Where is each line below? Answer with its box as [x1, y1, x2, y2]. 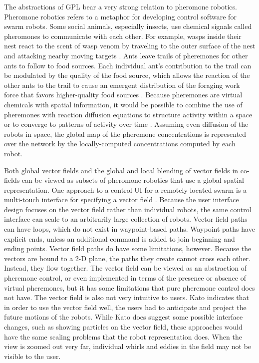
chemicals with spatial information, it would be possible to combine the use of [4, 99, 243, 109]
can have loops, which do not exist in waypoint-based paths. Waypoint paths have [4, 224, 255, 234]
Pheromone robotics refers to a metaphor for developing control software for [4, 11, 237, 21]
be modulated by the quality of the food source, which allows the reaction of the [4, 70, 250, 80]
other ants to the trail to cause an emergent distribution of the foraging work [4, 79, 240, 90]
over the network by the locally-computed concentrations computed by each [4, 138, 236, 149]
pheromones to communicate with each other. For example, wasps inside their [4, 30, 242, 41]
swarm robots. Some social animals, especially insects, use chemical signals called [4, 21, 252, 31]
